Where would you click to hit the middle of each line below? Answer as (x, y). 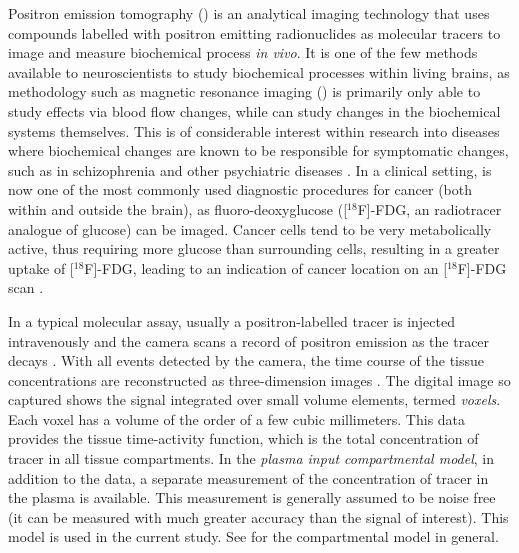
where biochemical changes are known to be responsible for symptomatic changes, (258, 150)
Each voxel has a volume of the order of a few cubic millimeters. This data (237, 418)
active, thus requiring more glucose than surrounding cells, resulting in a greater (254, 248)
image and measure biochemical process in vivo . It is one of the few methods (243, 52)
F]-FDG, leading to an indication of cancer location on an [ (266, 267)
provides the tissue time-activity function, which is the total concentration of (243, 438)
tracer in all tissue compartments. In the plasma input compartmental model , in (251, 458)
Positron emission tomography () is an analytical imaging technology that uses (249, 13)
